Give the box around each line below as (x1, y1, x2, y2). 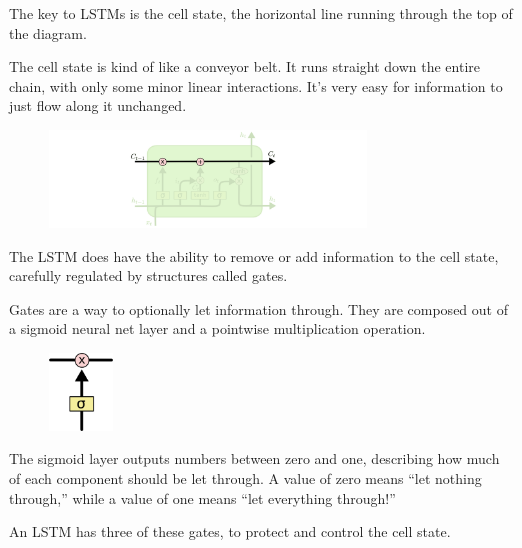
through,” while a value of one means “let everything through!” (9, 487, 396, 508)
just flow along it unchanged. (9, 95, 187, 116)
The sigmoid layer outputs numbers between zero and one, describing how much (9, 448, 500, 469)
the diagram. (9, 22, 87, 43)
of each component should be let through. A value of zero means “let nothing (9, 467, 482, 488)
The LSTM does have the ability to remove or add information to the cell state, (9, 245, 499, 266)
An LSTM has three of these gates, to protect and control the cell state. (9, 521, 451, 542)
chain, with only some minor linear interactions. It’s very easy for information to (9, 75, 503, 96)
